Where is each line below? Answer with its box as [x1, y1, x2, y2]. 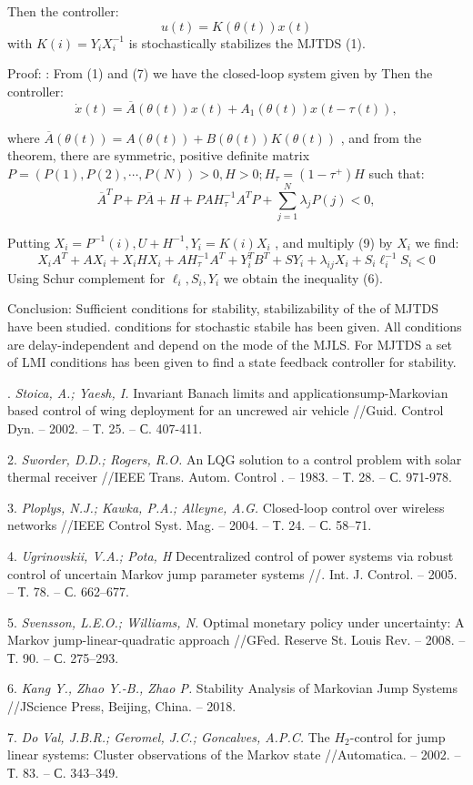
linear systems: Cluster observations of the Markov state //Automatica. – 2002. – [7, 745, 461, 764]
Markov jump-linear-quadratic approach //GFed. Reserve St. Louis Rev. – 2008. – [7, 630, 466, 649]
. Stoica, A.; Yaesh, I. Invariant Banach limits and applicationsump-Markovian [7, 382, 448, 402]
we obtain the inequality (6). [223, 268, 383, 287]
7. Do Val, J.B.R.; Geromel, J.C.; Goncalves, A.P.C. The [7, 727, 330, 746]
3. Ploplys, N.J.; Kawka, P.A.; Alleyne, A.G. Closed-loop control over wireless [7, 497, 445, 516]
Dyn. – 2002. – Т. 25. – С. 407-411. [7, 418, 203, 437]
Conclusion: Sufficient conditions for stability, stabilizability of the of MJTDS [7, 299, 439, 318]
